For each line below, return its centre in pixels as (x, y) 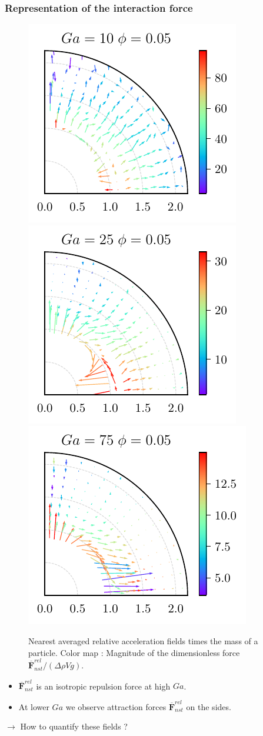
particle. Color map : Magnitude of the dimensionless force (134, 652)
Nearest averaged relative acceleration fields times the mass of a (143, 641)
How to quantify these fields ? (74, 726)
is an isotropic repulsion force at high (103, 686)
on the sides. (209, 706)
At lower (34, 706)
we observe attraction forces (116, 706)
